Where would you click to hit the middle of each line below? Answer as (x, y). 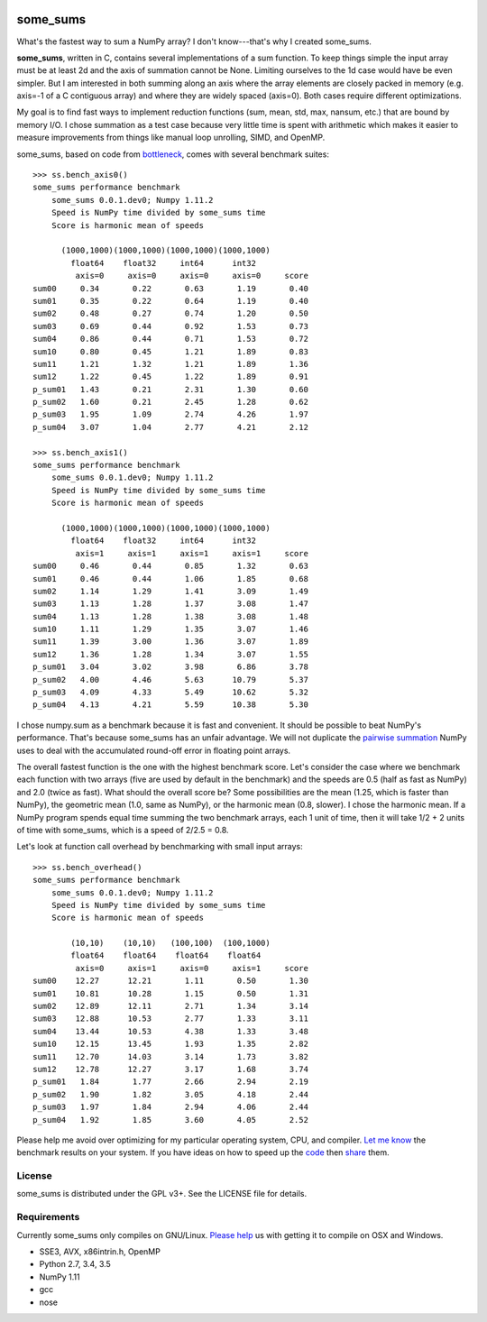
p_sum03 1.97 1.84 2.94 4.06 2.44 (170, 1107)
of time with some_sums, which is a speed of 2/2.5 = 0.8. (123, 830)
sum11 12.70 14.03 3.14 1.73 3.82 (170, 1056)
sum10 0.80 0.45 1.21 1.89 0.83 (170, 351)
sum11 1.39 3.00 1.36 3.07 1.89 (170, 642)
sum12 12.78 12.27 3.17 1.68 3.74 (170, 1069)
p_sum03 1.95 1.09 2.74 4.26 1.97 (170, 414)
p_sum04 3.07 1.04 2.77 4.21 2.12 (170, 427)
